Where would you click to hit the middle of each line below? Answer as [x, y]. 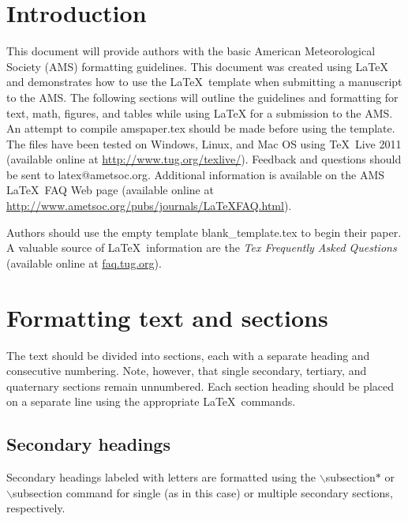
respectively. [36, 508]
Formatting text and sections [167, 317]
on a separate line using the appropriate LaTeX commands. [151, 401]
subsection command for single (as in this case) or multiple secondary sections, [202, 492]
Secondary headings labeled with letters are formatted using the [161, 477]
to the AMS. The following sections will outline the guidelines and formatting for [202, 97]
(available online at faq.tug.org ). [84, 262]
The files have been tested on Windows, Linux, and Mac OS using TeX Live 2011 [204, 143]
